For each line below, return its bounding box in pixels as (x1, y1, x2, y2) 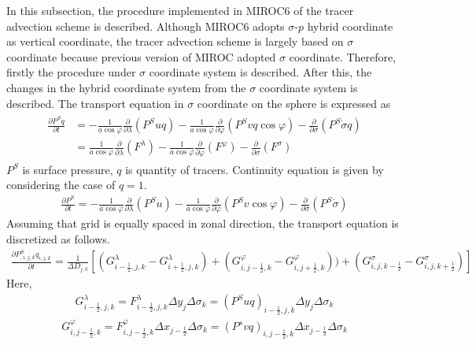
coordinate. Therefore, (289, 48, 397, 65)
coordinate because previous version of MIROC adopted (6, 48, 276, 65)
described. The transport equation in (6, 95, 184, 111)
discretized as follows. (6, 230, 110, 247)
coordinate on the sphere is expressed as (197, 95, 391, 111)
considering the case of (6, 176, 116, 193)
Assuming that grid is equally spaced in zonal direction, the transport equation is (6, 215, 399, 232)
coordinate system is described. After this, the (149, 64, 372, 80)
